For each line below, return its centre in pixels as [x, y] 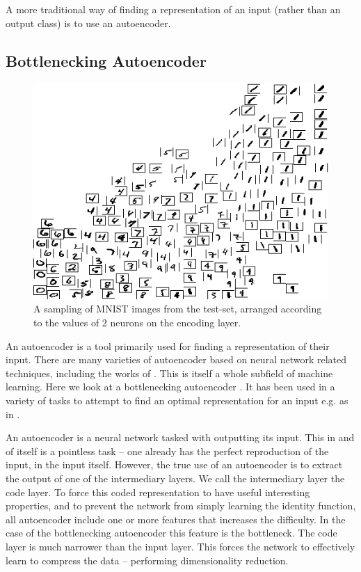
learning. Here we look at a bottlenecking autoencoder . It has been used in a [170, 387]
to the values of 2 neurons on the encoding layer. [137, 323]
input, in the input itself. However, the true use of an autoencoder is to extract [174, 464]
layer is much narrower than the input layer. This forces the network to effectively [180, 546]
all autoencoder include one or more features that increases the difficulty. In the [176, 519]
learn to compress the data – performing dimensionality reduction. [147, 560]
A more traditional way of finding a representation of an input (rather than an [173, 9]
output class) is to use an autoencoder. [88, 23]
